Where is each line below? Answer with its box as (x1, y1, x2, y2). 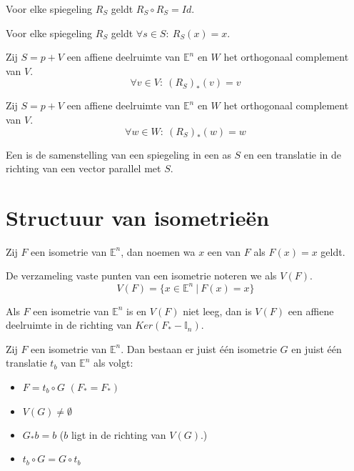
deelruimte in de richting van (6, 317, 132, 332)
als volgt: (93, 355, 133, 370)
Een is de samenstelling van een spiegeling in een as (6, 147, 231, 162)
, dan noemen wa (121, 244, 196, 259)
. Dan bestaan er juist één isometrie (121, 341, 277, 356)
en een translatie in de (243, 147, 342, 162)
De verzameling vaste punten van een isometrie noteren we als (6, 268, 277, 283)
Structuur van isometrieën (6, 202, 270, 232)
